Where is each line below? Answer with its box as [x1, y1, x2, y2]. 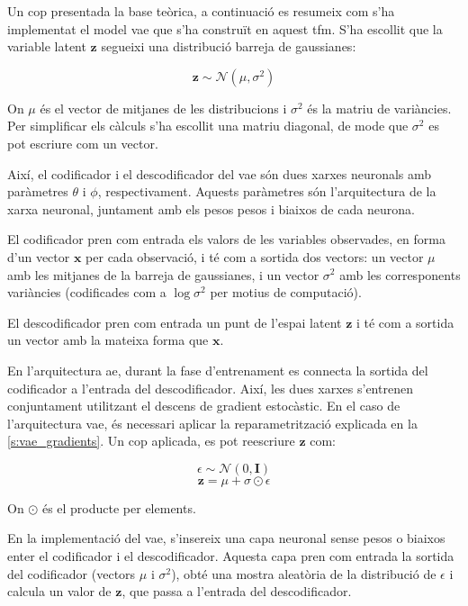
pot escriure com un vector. [7, 133, 158, 152]
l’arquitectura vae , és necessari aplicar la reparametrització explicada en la [7, 413, 418, 432]
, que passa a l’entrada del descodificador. [121, 582, 352, 601]
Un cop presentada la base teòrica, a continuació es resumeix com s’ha [7, 2, 395, 20]
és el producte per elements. [41, 498, 196, 517]
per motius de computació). [210, 283, 362, 302]
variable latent [7, 37, 86, 56]
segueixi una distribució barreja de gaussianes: [101, 37, 356, 56]
